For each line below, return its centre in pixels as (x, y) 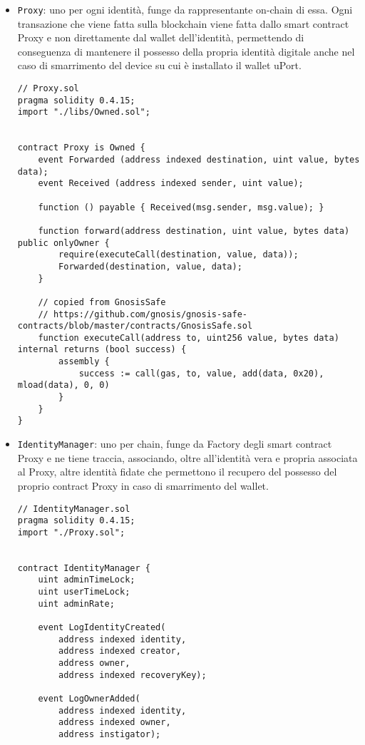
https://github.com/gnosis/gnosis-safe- (150, 314)
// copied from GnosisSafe (102, 302)
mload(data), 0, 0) (63, 385)
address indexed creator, (120, 651)
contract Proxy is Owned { (81, 148)
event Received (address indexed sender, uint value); (171, 184)
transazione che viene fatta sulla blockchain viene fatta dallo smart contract (183, 23)
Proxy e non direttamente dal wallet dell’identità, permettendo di (161, 37)
